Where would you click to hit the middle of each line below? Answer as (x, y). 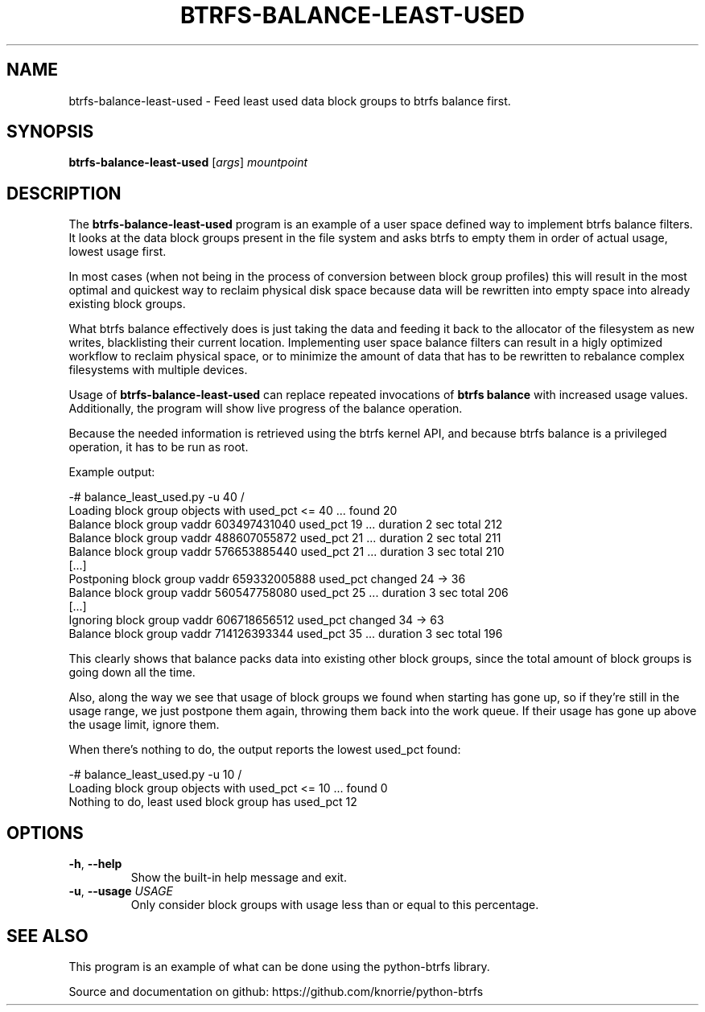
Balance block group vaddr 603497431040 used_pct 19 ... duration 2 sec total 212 (286, 525)
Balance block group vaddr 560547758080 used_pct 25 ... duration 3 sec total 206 (289, 593)
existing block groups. (127, 304)
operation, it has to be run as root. (159, 447)
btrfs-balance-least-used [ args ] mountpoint (188, 162)
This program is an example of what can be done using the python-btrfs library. (279, 966)
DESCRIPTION (64, 193)
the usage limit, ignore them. (144, 725)
